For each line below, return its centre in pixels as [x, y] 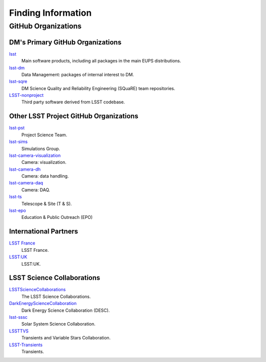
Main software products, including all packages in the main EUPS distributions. [101, 61]
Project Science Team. [44, 135]
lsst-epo [18, 211]
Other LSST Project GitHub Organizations [74, 116]
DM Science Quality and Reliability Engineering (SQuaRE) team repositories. [98, 88]
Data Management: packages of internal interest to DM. [78, 74]
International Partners [44, 231]
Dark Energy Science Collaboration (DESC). [66, 310]
